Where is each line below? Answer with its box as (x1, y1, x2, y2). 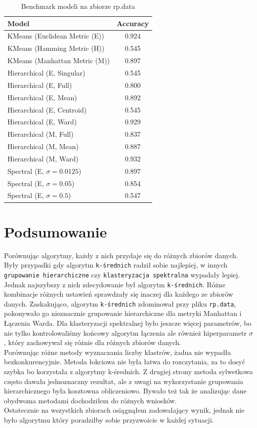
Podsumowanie (4, 221, 107, 241)
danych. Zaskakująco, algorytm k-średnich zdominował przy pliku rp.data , (4, 298, 236, 309)
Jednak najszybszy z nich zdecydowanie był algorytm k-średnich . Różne (4, 279, 225, 289)
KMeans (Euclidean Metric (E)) (7, 31, 104, 41)
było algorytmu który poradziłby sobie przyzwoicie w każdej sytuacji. (4, 414, 214, 425)
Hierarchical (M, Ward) (7, 153, 79, 163)
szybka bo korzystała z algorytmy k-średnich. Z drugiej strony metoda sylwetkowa (4, 366, 253, 376)
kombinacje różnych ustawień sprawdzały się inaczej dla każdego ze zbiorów (4, 289, 233, 299)
